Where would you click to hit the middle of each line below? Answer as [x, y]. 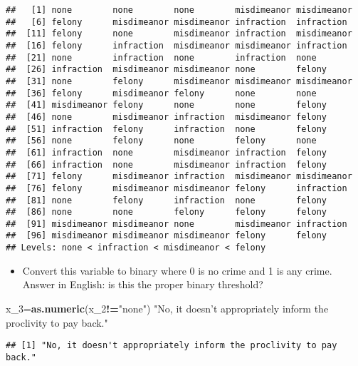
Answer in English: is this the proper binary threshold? [143, 284]
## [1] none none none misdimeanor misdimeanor [179, 10]
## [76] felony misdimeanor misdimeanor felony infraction [177, 188]
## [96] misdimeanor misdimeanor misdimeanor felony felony [167, 236]
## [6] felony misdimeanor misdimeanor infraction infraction [177, 22]
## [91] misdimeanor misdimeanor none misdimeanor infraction [177, 224]
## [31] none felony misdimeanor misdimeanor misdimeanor [179, 81]
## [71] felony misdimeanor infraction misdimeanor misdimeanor [179, 177]
